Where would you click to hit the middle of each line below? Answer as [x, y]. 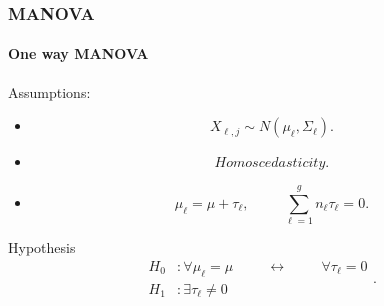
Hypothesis [42, 247]
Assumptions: [49, 91]
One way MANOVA [78, 53]
